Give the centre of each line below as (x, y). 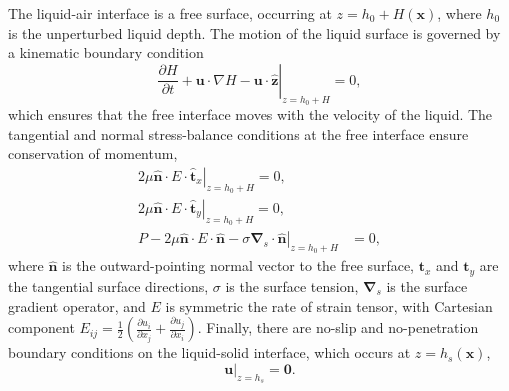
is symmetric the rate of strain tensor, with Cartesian (329, 305)
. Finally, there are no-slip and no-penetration (338, 327)
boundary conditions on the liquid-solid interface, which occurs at (209, 352)
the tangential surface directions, (108, 285)
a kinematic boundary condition (106, 52)
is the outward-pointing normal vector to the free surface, (238, 265)
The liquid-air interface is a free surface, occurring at (170, 13)
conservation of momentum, (93, 153)
